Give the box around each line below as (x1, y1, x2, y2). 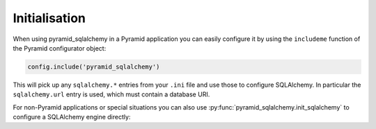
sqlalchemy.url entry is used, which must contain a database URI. (13, 90, 210, 98)
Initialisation (13, 10, 86, 26)
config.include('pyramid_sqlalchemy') (27, 62, 160, 71)
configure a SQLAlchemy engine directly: (13, 113, 131, 121)
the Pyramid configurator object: (13, 44, 107, 52)
